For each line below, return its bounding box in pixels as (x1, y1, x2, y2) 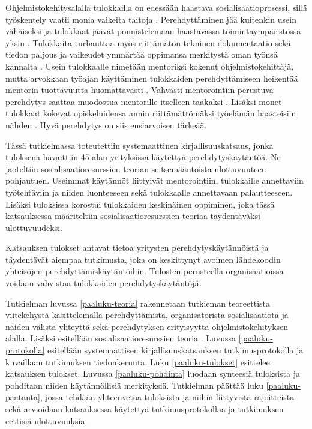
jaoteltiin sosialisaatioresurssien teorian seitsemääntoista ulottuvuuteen (5, 162, 266, 175)
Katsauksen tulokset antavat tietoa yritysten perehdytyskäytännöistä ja (5, 241, 269, 254)
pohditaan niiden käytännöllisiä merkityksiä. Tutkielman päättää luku (5, 379, 264, 391)
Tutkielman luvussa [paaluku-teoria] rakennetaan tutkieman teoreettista (5, 296, 271, 309)
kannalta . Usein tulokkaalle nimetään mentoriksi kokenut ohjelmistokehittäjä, (5, 59, 294, 72)
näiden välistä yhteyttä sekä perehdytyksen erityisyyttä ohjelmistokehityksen (5, 320, 289, 332)
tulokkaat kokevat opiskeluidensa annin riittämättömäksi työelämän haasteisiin (5, 107, 296, 119)
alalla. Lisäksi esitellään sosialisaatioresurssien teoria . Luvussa (5, 332, 236, 344)
